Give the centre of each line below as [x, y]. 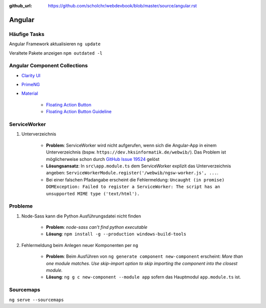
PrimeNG [31, 85]
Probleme [21, 206]
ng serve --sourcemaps [36, 300]
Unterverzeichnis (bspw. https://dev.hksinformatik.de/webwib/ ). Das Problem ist [136, 152]
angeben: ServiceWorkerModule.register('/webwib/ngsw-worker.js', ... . [132, 173]
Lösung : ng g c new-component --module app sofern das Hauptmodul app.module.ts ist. [144, 277]
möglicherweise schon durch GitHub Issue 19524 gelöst [103, 159]
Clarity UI [31, 75]
